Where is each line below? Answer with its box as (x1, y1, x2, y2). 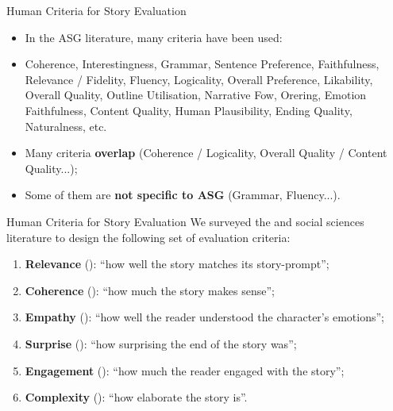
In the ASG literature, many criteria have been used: (25, 29, 283, 45)
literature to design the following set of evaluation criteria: (6, 229, 291, 245)
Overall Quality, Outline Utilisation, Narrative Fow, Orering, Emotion (25, 86, 367, 103)
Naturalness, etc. (25, 117, 107, 134)
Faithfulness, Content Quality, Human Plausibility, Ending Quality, (25, 102, 353, 118)
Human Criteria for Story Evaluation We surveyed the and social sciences (6, 213, 364, 229)
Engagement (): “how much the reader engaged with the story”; (25, 362, 345, 378)
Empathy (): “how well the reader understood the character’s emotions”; (25, 309, 384, 325)
